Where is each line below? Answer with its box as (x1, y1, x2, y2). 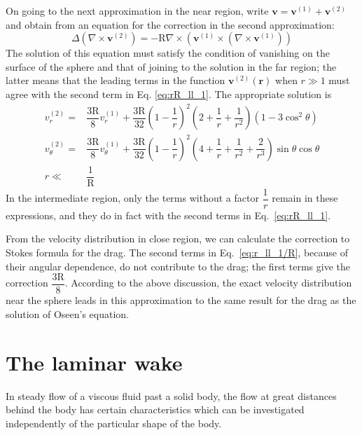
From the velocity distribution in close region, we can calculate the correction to (6, 231, 350, 246)
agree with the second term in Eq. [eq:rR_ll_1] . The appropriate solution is (6, 86, 332, 101)
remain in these (272, 191, 338, 205)
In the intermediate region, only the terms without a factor (6, 191, 259, 205)
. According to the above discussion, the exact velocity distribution (64, 275, 352, 290)
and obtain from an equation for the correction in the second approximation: (6, 17, 335, 32)
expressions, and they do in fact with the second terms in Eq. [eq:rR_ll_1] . (6, 207, 331, 222)
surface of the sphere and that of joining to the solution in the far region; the (6, 59, 337, 74)
